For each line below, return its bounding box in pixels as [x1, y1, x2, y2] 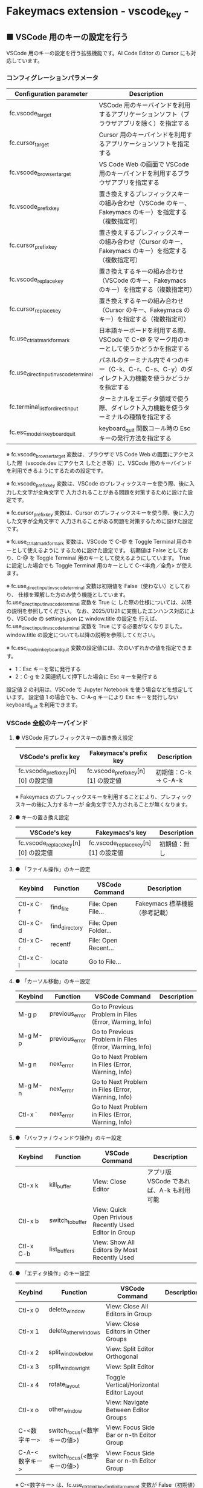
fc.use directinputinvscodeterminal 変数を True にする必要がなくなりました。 [6, 622, 185, 631]
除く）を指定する [141, 119, 190, 127]
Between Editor [105, 1405, 150, 1414]
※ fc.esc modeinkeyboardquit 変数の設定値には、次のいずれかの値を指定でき [6, 644, 187, 653]
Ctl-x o [18, 1405, 39, 1414]
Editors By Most [92, 1245, 138, 1254]
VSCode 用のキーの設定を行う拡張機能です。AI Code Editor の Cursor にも [6, 49, 192, 56]
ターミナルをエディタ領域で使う [98, 394, 190, 403]
